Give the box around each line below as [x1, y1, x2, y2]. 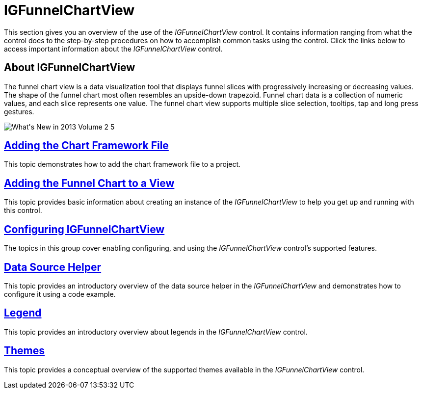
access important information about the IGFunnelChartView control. [4, 44, 223, 53]
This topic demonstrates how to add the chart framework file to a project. [4, 160, 241, 169]
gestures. [4, 107, 34, 116]
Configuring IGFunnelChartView [4, 223, 165, 236]
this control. [4, 206, 42, 215]
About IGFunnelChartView [4, 61, 135, 74]
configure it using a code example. [4, 289, 116, 298]
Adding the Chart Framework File [4, 139, 169, 152]
